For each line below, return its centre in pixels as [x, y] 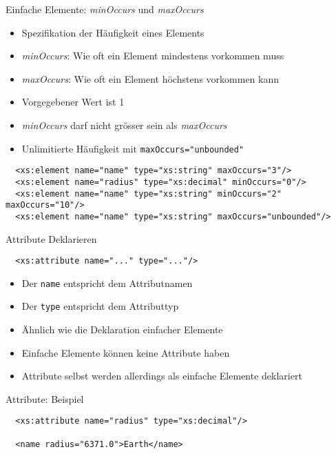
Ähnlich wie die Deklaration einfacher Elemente [122, 329]
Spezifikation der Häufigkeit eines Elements [113, 32]
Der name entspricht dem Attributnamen [107, 283]
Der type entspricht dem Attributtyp [100, 306]
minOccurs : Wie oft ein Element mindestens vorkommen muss [153, 56]
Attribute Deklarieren [51, 238]
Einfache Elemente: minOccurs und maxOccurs [105, 9]
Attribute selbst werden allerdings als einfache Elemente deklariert [162, 376]
